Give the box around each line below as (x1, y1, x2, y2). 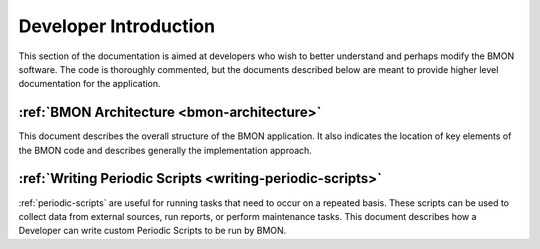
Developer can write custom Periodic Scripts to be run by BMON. (18, 225, 287, 237)
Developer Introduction (18, 15, 215, 37)
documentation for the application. (18, 78, 161, 90)
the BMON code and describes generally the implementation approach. (18, 144, 312, 156)
